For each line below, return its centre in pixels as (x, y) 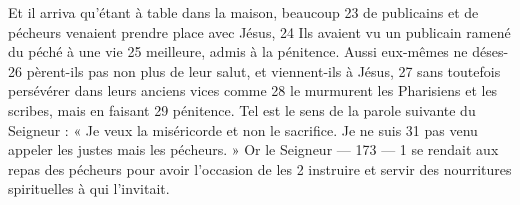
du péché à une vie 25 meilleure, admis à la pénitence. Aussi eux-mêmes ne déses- (258, 51)
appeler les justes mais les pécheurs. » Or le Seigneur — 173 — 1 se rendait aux (253, 149)
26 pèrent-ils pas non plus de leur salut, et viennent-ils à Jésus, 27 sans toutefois (254, 70)
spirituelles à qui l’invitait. (89, 188)
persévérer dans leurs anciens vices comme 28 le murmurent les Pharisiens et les (253, 90)
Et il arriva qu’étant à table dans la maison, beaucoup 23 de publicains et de (243, 12)
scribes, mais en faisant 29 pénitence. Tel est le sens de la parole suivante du (242, 109)
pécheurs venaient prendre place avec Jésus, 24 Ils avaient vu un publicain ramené (259, 31)
